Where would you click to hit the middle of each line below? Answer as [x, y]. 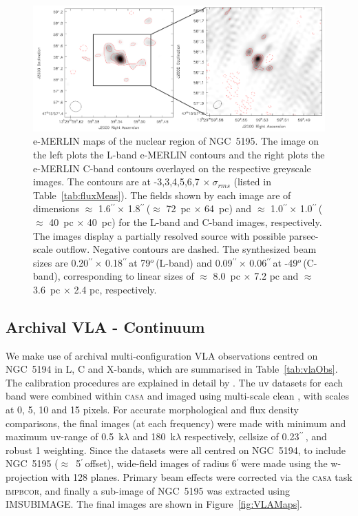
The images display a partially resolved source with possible [159, 235]
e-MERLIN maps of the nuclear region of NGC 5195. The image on [176, 141]
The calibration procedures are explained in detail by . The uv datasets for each [175, 382]
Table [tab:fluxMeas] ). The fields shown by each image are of [162, 195]
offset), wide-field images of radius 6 [161, 463]
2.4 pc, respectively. [115, 289]
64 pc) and [228, 208]
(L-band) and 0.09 [194, 262]
